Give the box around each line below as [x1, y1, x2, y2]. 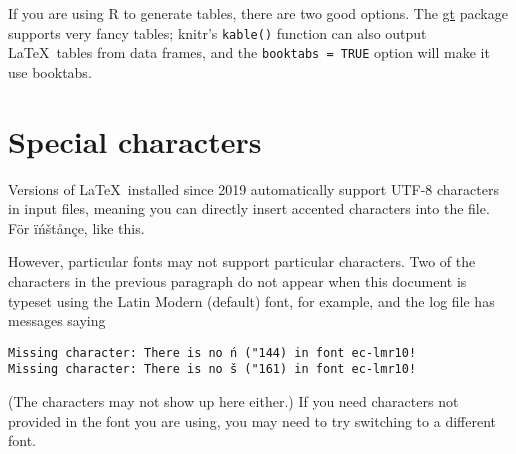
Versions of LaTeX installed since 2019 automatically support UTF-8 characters [8, 178, 499, 199]
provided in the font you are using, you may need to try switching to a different [8, 410, 496, 431]
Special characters [8, 120, 262, 161]
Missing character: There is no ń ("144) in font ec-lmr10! [8, 345, 417, 360]
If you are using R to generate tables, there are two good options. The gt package [8, 3, 508, 23]
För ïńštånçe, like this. [8, 217, 145, 238]
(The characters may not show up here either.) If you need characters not [8, 391, 459, 412]
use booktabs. [8, 61, 92, 82]
